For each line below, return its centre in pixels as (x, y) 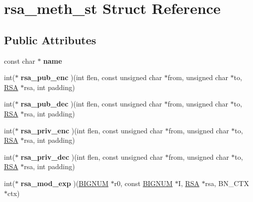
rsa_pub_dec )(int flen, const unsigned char (91, 104)
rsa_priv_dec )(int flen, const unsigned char (92, 156)
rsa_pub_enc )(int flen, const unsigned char (91, 77)
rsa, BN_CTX (227, 183)
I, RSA (189, 183)
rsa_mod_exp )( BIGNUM (65, 183)
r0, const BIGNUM (143, 183)
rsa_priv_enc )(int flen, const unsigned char (92, 130)
